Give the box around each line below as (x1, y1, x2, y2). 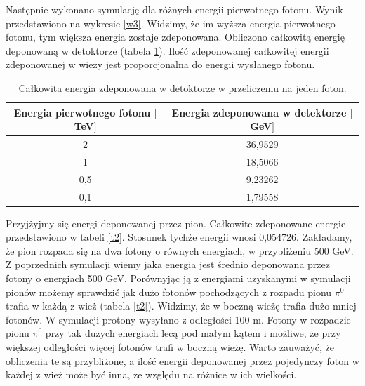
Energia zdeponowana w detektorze (171, 105, 347, 119)
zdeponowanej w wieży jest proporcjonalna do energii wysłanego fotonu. (6, 57, 315, 72)
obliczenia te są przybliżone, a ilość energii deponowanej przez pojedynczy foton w (6, 353, 359, 368)
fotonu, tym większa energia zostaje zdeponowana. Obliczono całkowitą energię (6, 29, 345, 44)
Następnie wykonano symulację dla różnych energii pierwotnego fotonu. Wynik (6, 2, 343, 16)
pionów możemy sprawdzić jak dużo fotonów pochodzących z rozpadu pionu (6, 284, 332, 299)
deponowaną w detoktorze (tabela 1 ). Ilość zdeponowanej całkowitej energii (6, 43, 329, 58)
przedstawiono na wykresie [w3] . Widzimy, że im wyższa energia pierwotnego (6, 15, 336, 30)
